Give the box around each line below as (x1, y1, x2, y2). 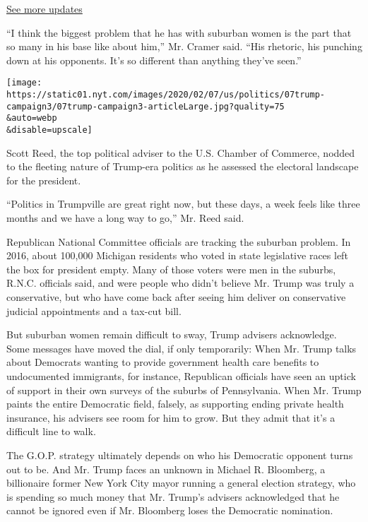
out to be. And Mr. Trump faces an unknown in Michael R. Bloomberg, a (6, 461, 326, 476)
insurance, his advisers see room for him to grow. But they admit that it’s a (6, 410, 336, 425)
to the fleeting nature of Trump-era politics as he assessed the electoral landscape (6, 159, 359, 174)
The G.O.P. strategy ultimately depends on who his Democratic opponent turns (6, 447, 353, 462)
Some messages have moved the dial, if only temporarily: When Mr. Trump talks (6, 340, 357, 355)
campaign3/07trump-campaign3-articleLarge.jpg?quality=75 (6, 101, 285, 112)
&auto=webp (6, 113, 57, 124)
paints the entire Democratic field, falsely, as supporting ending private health (6, 396, 344, 411)
